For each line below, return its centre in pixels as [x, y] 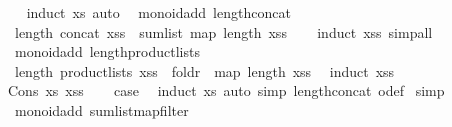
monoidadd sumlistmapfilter [101, 109]
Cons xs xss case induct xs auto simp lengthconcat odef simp [226, 90]
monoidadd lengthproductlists [107, 51]
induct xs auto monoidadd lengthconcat [158, 12]
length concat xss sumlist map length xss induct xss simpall [223, 31]
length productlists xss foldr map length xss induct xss [204, 70]
